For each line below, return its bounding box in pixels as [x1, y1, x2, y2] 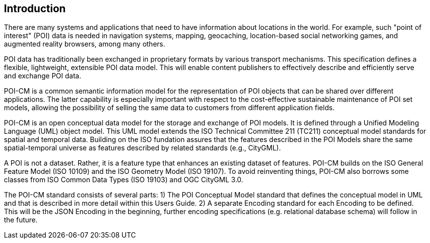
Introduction [4, 2, 66, 15]
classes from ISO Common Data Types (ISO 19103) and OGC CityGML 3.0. [4, 175, 243, 184]
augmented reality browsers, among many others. [4, 40, 165, 49]
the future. [4, 216, 38, 224]
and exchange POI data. [4, 72, 82, 80]
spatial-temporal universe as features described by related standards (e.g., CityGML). [4, 144, 281, 152]
